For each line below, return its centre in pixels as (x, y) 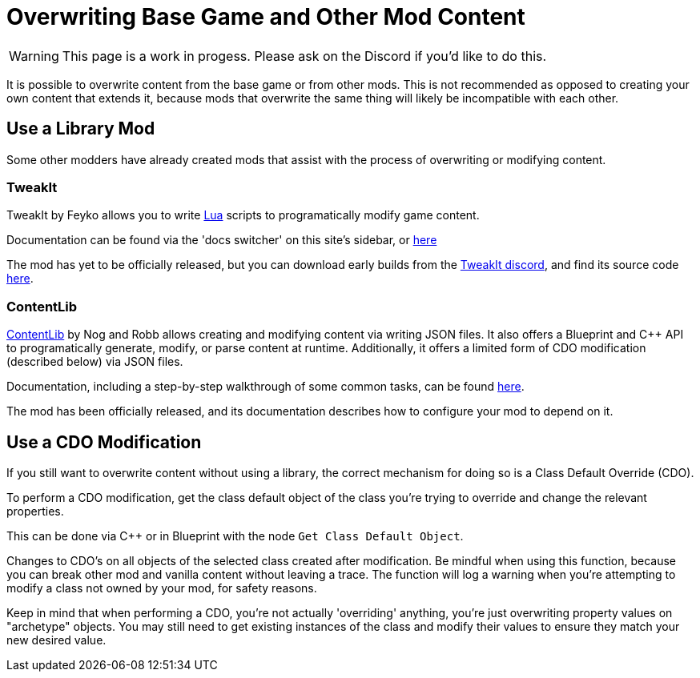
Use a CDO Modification (104, 442)
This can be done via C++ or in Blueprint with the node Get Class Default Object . (235, 536)
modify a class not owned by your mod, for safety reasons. (162, 588)
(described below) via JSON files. (95, 362)
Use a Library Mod (81, 129)
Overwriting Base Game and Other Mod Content (266, 17)
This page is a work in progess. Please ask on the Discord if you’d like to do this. (304, 56)
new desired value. (56, 640)
